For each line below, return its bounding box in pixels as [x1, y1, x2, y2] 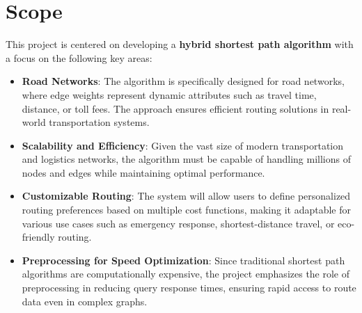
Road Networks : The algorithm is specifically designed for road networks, [22, 74, 345, 88]
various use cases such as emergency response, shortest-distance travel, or [22, 216, 335, 230]
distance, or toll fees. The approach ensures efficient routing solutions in [22, 101, 329, 115]
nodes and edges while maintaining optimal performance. [22, 165, 265, 179]
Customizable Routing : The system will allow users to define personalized [22, 188, 351, 203]
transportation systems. [49, 115, 150, 129]
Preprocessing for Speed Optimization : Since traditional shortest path [22, 252, 345, 267]
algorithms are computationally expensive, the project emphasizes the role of [22, 266, 350, 281]
